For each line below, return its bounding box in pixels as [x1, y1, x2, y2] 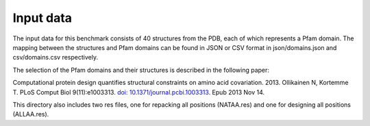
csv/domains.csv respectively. [12, 53, 99, 62]
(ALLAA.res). [12, 110, 49, 118]
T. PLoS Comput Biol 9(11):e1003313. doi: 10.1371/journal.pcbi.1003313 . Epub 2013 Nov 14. [12, 88, 265, 96]
